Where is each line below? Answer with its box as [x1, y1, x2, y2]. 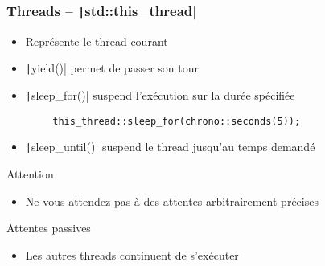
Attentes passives [6, 219, 91, 236]
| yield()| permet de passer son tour [25, 59, 199, 76]
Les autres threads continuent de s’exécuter [25, 246, 239, 263]
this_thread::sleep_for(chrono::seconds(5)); [52, 115, 301, 127]
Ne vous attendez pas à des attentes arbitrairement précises [25, 192, 319, 209]
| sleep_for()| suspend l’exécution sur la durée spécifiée [25, 87, 295, 104]
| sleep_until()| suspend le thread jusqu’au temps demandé [25, 138, 315, 155]
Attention [6, 166, 54, 182]
